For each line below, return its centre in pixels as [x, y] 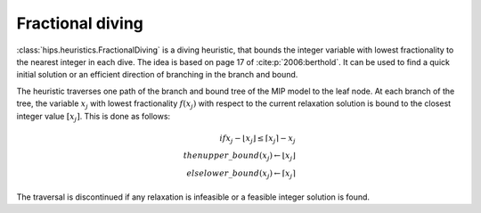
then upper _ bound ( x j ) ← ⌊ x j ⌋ [239, 157]
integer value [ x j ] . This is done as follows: [94, 117]
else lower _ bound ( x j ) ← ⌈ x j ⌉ [241, 174]
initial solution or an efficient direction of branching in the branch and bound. [157, 75]
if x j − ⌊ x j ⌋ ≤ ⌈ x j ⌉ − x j [257, 139]
